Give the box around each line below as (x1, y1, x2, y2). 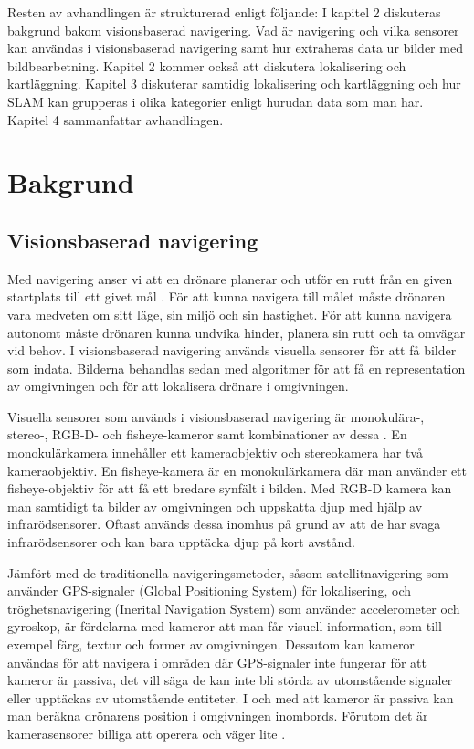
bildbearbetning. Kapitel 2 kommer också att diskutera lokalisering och (7, 56, 406, 75)
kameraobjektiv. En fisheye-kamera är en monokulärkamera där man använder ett (7, 460, 468, 480)
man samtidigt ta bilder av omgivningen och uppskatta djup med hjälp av (7, 496, 423, 515)
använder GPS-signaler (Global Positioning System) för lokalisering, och (7, 581, 412, 600)
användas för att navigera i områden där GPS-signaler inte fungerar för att (7, 652, 427, 671)
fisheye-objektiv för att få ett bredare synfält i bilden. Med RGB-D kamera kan (7, 479, 452, 498)
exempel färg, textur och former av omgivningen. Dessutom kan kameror (7, 635, 415, 654)
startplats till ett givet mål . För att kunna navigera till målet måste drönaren (7, 287, 446, 306)
